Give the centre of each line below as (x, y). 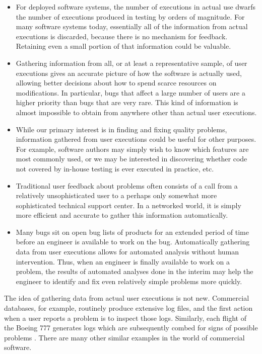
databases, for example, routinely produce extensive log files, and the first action (128, 308)
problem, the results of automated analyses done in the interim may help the (135, 271)
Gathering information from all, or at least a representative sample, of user (132, 63)
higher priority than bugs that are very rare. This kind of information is (127, 102)
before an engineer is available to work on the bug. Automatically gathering (133, 242)
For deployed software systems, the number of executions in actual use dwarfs (136, 7)
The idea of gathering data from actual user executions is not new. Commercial (127, 298)
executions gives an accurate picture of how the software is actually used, (129, 73)
